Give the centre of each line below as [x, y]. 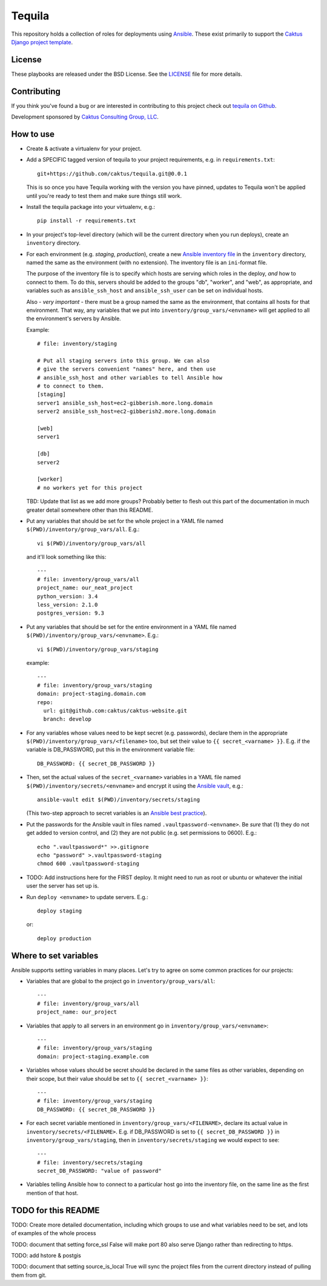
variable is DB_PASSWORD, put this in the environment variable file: [111, 750]
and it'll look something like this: [66, 557]
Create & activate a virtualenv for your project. [84, 149]
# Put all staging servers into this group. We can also [124, 361]
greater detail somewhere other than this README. [90, 510]
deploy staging [60, 911]
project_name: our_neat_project [85, 588]
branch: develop [68, 719]
